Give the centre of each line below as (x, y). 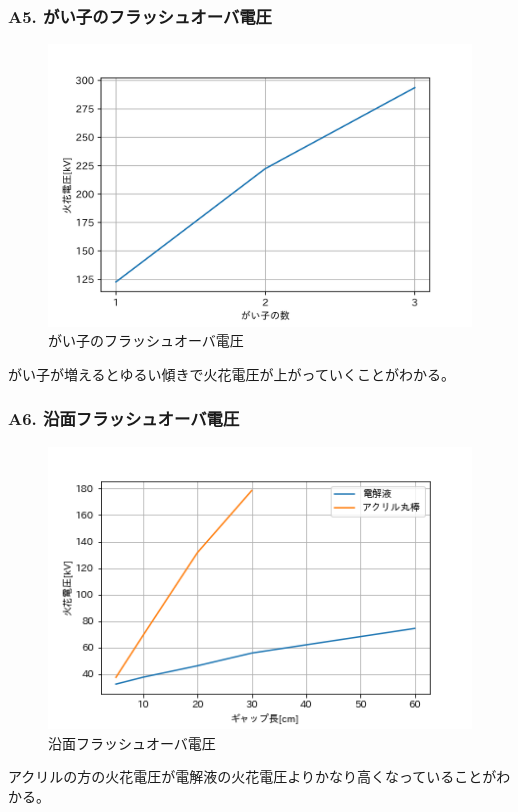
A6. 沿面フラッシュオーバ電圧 (124, 418)
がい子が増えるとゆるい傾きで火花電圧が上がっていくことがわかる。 (231, 373)
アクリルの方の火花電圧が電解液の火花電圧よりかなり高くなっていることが (252, 776)
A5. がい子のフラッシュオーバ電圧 (140, 15)
